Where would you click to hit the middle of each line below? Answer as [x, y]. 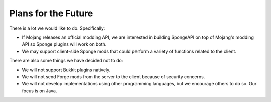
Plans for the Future [51, 13]
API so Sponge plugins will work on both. [64, 44]
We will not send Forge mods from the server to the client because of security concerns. [113, 77]
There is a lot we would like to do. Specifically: [57, 28]
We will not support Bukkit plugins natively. [66, 70]
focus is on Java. [39, 91]
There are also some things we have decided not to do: [66, 61]
